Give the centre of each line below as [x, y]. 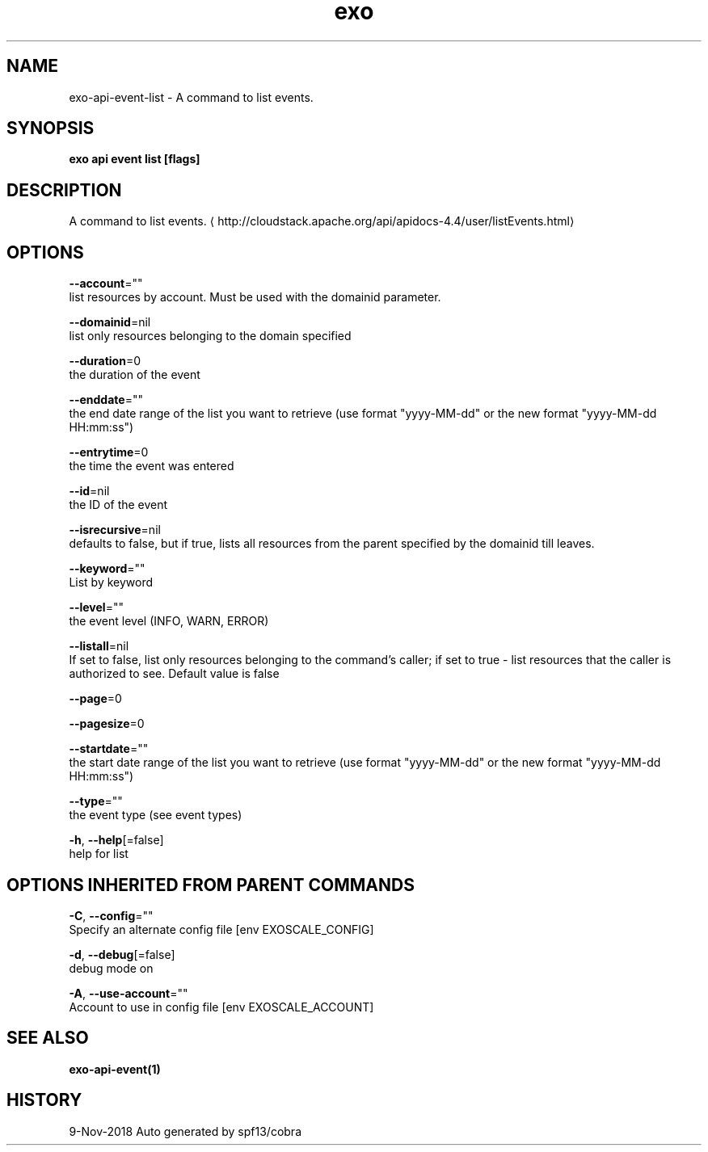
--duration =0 [105, 361]
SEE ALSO [48, 1038]
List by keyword [111, 582]
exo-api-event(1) [115, 1069]
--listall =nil [99, 646]
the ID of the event [118, 505]
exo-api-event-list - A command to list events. [191, 97]
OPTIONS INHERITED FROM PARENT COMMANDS [211, 885]
